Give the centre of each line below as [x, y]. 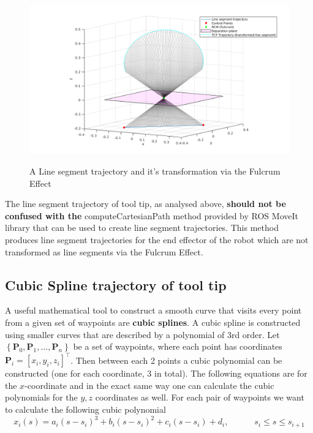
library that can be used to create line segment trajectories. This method [142, 228]
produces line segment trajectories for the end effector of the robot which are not [157, 240]
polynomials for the [41, 397]
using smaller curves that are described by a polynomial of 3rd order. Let [142, 334]
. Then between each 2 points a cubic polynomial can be [176, 360]
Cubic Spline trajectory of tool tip [116, 284]
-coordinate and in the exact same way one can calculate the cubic [149, 385]
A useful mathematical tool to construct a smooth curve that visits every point [153, 310]
